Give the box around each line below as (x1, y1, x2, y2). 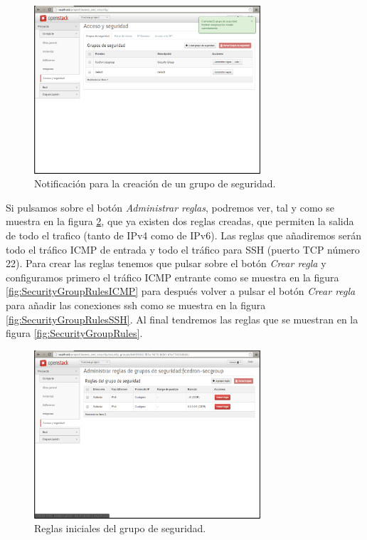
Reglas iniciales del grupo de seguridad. (34, 521, 206, 536)
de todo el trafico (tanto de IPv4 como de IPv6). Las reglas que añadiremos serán (6, 228, 361, 243)
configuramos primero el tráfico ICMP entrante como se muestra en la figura (6, 269, 339, 284)
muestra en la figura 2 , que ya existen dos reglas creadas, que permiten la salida (6, 214, 354, 229)
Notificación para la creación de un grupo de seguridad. (34, 176, 276, 191)
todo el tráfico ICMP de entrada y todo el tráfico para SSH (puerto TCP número (6, 242, 360, 256)
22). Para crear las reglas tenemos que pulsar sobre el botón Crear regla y (6, 256, 326, 271)
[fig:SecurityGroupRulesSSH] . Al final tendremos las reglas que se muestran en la (6, 311, 358, 326)
